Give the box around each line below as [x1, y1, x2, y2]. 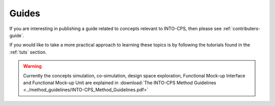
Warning [23, 63, 42, 69]
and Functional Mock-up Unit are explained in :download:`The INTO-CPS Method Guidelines [23, 79, 216, 86]
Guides [9, 8, 41, 19]
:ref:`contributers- [222, 25, 261, 32]
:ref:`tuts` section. [9, 49, 47, 55]
